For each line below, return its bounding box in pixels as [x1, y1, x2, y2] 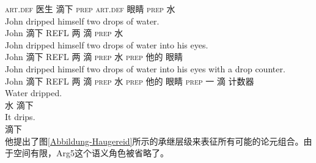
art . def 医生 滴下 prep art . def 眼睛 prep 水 [5, 2, 175, 15]
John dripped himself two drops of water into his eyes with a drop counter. [5, 62, 285, 75]
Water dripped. [5, 86, 62, 99]
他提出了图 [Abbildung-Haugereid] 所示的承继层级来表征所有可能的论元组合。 [5, 134, 304, 147]
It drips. [5, 110, 35, 123]
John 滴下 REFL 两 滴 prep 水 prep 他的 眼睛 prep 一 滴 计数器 [5, 74, 254, 87]
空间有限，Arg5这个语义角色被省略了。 [13, 146, 169, 159]
